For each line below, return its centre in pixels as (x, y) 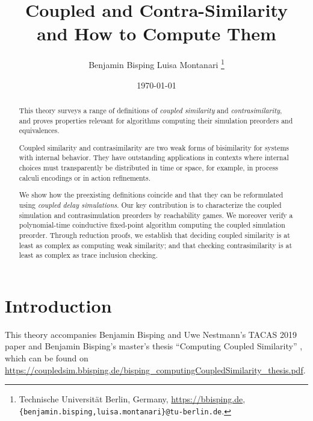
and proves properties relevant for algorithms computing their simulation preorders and (156, 120)
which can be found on (47, 358)
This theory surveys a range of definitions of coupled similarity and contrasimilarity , (150, 110)
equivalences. (39, 130)
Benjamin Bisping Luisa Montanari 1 (156, 64)
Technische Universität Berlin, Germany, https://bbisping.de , (132, 399)
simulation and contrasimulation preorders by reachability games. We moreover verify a (156, 215)
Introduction (58, 305)
